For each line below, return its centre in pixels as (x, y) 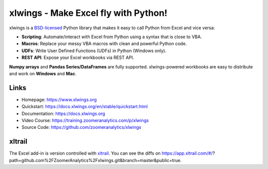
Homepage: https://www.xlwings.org (59, 100)
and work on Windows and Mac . (43, 73)
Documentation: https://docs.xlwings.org (63, 113)
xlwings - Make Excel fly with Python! (88, 13)
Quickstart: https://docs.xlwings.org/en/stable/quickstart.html (85, 107)
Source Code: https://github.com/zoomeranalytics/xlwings (81, 127)
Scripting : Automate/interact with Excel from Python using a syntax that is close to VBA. (112, 37)
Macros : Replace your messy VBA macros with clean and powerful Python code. (104, 44)
